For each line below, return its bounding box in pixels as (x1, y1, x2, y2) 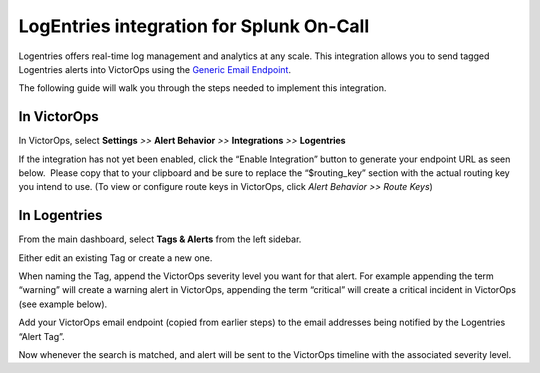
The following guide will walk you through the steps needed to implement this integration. (18, 82, 387, 94)
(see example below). (18, 298, 108, 310)
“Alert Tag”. (18, 330, 65, 342)
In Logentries (18, 207, 103, 224)
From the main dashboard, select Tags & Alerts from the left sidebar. (18, 233, 302, 245)
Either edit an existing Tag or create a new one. (18, 251, 213, 264)
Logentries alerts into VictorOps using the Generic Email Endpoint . (18, 63, 292, 75)
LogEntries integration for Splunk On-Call (18, 15, 370, 37)
